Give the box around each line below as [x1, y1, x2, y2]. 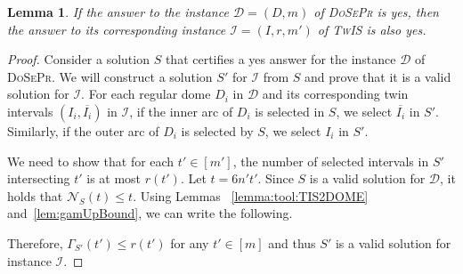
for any [170, 233, 209, 252]
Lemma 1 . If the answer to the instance [7, 3, 229, 20]
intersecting [7, 169, 70, 188]
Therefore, [7, 233, 63, 252]
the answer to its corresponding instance [7, 20, 226, 38]
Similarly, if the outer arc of [7, 121, 159, 140]
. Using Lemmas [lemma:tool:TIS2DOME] [133, 186, 369, 205]
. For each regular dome [81, 85, 211, 103]
